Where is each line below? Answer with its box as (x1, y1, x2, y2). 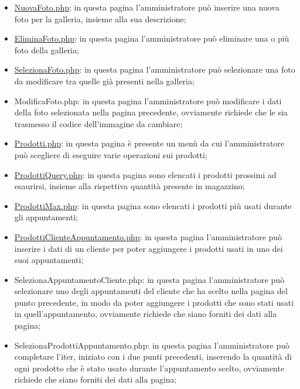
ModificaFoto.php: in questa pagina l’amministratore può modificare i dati (14, 94, 282, 107)
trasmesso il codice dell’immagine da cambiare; (14, 117, 183, 129)
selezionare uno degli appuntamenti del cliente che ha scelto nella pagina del (14, 285, 288, 297)
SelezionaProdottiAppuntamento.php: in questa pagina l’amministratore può (14, 339, 289, 351)
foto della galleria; (14, 43, 79, 56)
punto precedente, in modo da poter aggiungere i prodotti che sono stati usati (14, 296, 294, 308)
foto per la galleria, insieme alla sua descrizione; (14, 12, 186, 25)
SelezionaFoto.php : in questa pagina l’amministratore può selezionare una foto (14, 63, 295, 76)
